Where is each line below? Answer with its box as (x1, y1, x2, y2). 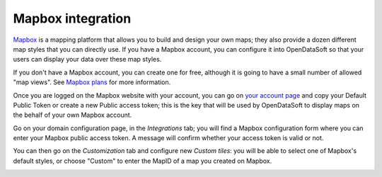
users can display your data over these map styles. (13, 55, 162, 64)
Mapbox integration (13, 11, 132, 26)
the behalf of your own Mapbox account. (13, 110, 132, 120)
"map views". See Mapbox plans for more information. (13, 78, 171, 86)
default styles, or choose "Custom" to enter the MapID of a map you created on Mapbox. (13, 156, 272, 165)
